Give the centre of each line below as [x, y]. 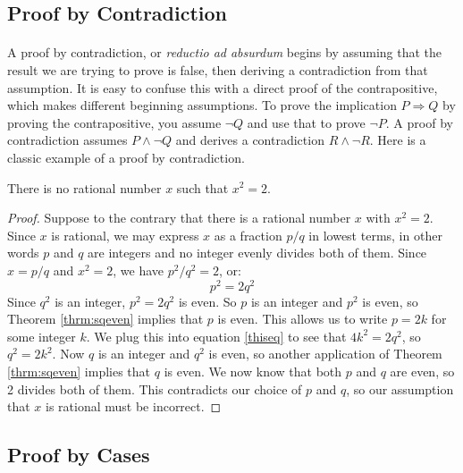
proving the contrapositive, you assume [114, 122]
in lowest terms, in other [375, 235]
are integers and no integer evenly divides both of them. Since [257, 253]
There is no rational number [84, 187]
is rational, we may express [125, 235]
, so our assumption [400, 389]
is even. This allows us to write [303, 319]
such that [202, 187]
